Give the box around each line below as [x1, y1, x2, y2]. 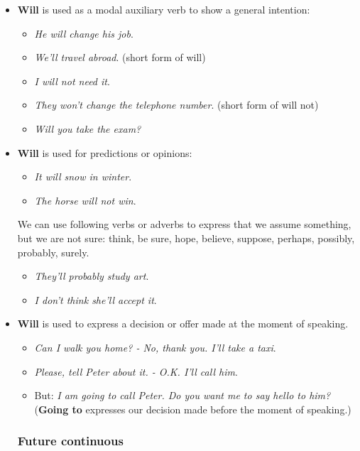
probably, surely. [17, 244, 89, 259]
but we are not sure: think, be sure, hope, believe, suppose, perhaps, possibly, [17, 230, 355, 245]
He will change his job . [34, 26, 133, 40]
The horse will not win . [34, 192, 136, 207]
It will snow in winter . [34, 169, 132, 184]
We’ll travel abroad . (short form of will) [34, 50, 206, 65]
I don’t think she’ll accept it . [34, 292, 157, 307]
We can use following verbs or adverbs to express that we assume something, [17, 217, 351, 232]
